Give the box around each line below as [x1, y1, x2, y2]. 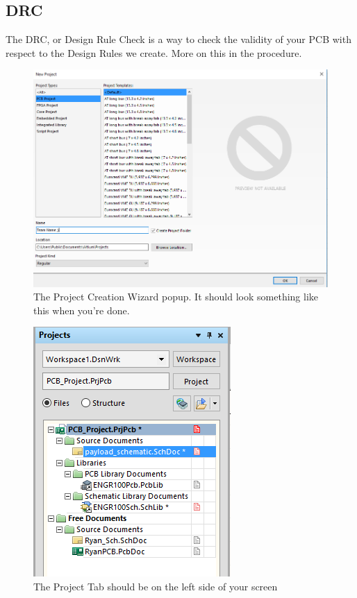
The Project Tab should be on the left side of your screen [33, 579, 278, 593]
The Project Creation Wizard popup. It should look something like [33, 289, 319, 304]
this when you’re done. [33, 302, 130, 317]
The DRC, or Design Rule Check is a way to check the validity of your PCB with [6, 32, 351, 46]
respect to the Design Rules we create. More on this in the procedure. [6, 45, 302, 60]
